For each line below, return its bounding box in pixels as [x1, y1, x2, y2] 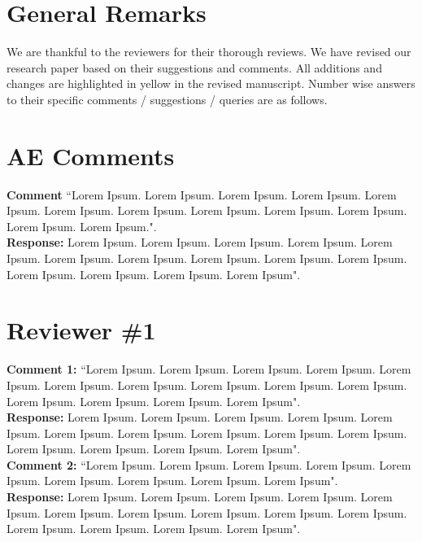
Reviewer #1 [7, 313, 156, 347]
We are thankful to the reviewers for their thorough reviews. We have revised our [7, 43, 411, 60]
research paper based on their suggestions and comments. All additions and [7, 59, 382, 76]
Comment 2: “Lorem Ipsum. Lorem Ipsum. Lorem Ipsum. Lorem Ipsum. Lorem [7, 456, 411, 473]
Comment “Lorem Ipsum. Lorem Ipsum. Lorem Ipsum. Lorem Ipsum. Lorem [7, 186, 397, 203]
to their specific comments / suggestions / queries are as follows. [7, 90, 328, 107]
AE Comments [7, 138, 175, 172]
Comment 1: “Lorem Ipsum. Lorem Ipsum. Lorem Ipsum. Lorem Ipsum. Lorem [7, 361, 411, 378]
